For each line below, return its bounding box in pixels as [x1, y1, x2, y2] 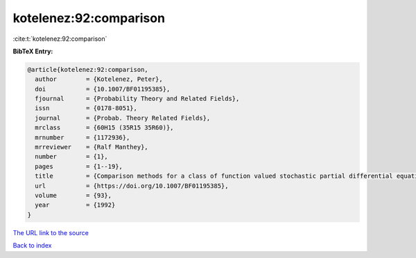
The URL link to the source [12, 228, 89, 237]
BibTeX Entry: [12, 47, 53, 55]
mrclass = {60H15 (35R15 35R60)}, [35, 124, 174, 131]
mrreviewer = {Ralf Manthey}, [35, 143, 148, 151]
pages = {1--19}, [35, 163, 123, 170]
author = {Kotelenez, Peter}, [35, 75, 163, 83]
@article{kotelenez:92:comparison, [27, 66, 148, 73]
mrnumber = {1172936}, [35, 133, 130, 141]
